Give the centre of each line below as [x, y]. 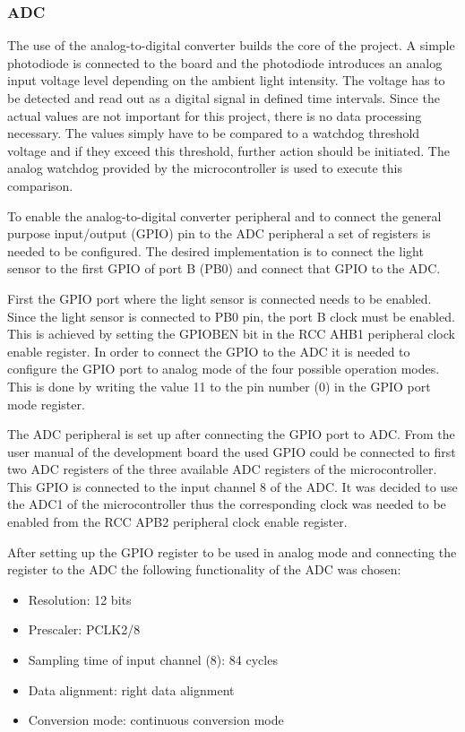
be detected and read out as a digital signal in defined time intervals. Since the [224, 98]
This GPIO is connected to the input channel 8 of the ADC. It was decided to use [232, 486]
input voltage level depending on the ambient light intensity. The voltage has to [226, 80]
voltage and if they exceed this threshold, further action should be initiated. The [228, 150]
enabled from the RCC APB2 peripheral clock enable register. [177, 522]
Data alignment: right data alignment [131, 689]
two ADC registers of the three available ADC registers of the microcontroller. [222, 469]
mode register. [46, 404]
